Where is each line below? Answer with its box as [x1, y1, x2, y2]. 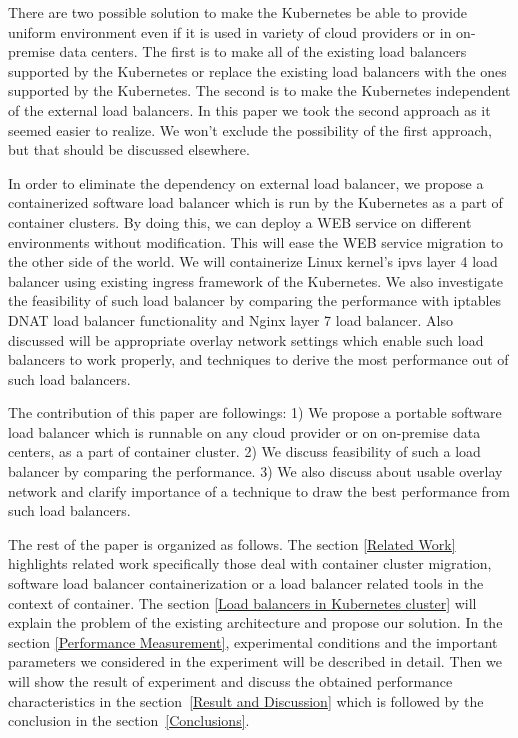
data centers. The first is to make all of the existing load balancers [59, 41, 467, 62]
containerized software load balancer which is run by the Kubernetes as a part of [8, 192, 503, 213]
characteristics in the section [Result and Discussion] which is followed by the [8, 690, 484, 711]
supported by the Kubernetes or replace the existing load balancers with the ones [8, 60, 507, 81]
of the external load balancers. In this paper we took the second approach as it [8, 99, 491, 120]
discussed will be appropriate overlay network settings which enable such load [8, 329, 484, 350]
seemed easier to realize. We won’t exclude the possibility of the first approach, [8, 119, 492, 140]
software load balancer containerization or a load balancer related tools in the [8, 573, 484, 594]
